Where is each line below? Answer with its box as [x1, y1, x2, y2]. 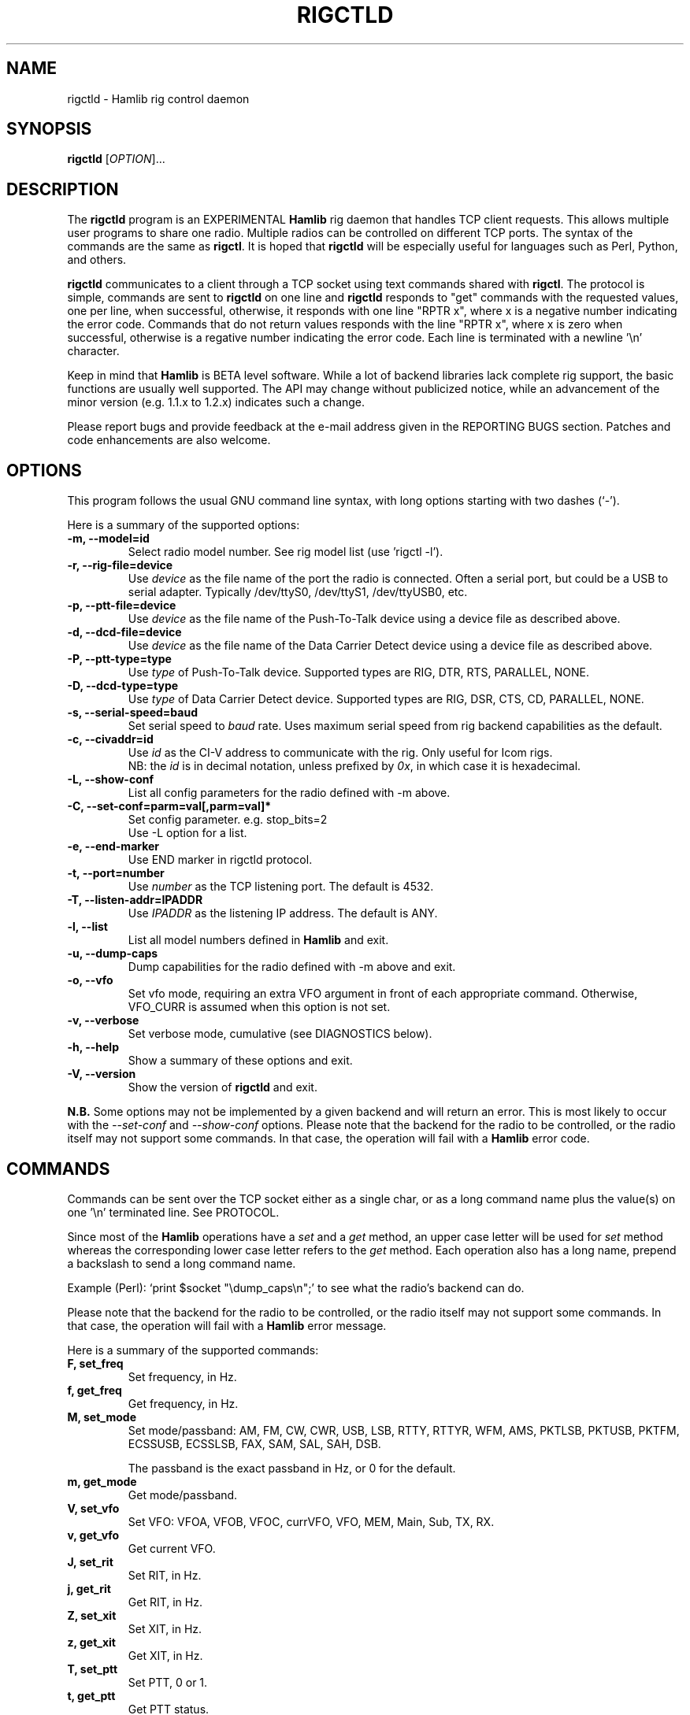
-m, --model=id [67, 532, 150, 546]
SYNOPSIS [6, 119, 92, 139]
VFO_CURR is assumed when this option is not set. [128, 1000, 391, 1014]
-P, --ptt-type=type [67, 652, 172, 666]
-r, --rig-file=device [67, 558, 173, 572]
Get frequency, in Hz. [128, 1396, 239, 1410]
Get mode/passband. [128, 1487, 238, 1502]
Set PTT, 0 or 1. [128, 1675, 208, 1689]
